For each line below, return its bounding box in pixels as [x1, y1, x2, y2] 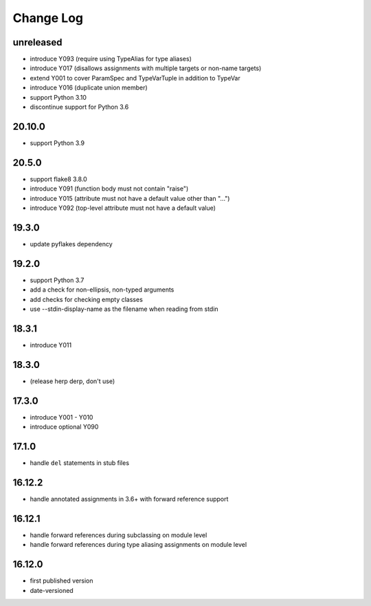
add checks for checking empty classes [30, 295, 144, 303]
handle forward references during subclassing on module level [30, 530, 207, 539]
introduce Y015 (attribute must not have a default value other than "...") [30, 194, 230, 202]
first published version [30, 576, 93, 585]
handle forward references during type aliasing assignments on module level [30, 541, 247, 549]
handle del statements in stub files [30, 459, 130, 467]
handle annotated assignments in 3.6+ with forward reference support [30, 495, 229, 503]
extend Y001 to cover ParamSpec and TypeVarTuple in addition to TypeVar [30, 74, 240, 82]
